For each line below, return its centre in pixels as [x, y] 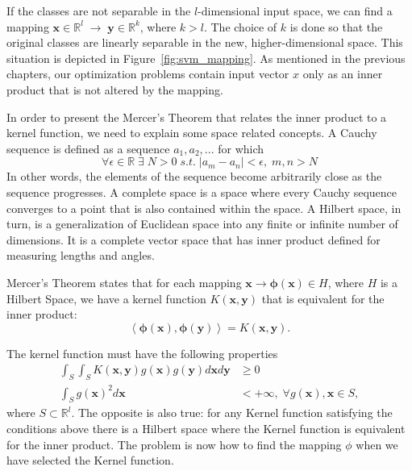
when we [377, 444]
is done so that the [336, 26]
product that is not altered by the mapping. [115, 89]
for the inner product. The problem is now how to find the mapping [174, 444]
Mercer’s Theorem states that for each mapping [124, 282]
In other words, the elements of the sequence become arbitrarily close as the [194, 176]
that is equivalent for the [323, 298]
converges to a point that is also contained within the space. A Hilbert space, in [204, 208]
